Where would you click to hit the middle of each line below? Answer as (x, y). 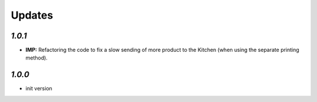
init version (39, 89)
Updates (32, 15)
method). (37, 58)
